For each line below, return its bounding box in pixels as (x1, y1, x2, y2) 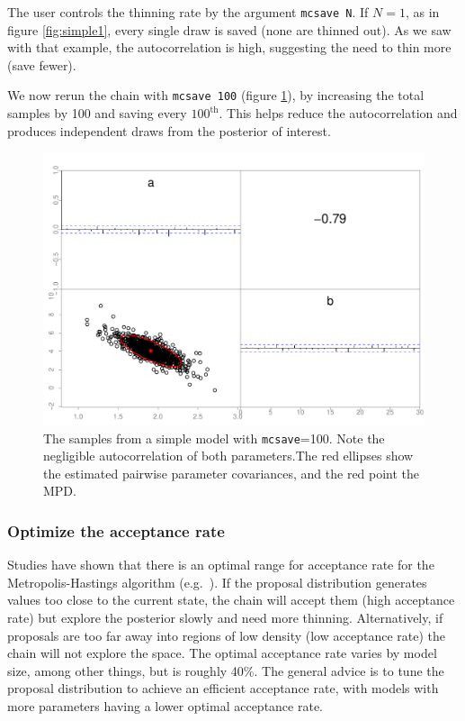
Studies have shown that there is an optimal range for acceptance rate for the (7, 555, 434, 574)
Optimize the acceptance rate (7, 519, 225, 542)
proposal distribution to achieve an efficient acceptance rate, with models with (7, 679, 439, 698)
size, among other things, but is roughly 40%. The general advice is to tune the (7, 661, 444, 680)
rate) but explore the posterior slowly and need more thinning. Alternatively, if (7, 607, 443, 626)
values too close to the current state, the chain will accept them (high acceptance (7, 590, 455, 609)
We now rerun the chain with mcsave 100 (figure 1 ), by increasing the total (7, 86, 425, 105)
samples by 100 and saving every (7, 104, 187, 123)
